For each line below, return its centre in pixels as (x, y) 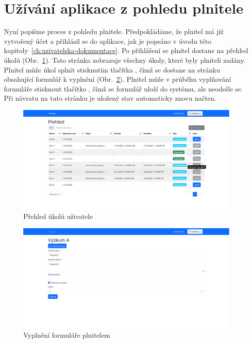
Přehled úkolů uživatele (58, 216)
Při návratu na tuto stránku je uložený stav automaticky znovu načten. (110, 98)
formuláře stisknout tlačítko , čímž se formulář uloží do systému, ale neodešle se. (124, 88)
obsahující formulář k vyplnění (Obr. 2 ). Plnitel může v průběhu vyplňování (118, 79)
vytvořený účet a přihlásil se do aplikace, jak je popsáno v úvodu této (108, 41)
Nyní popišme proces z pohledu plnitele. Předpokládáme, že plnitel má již (114, 31)
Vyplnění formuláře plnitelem (67, 334)
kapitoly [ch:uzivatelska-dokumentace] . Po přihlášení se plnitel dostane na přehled (126, 50)
